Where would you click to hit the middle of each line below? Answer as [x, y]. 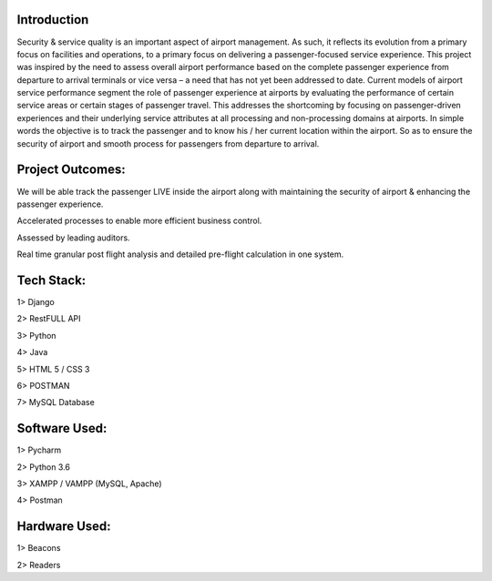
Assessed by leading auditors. [74, 238]
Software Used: [62, 428]
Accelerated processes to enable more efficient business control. [139, 221]
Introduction [53, 20]
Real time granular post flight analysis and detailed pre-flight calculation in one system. [180, 254]
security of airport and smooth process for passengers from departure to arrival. [168, 143]
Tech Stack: [51, 280]
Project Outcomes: [72, 170]
